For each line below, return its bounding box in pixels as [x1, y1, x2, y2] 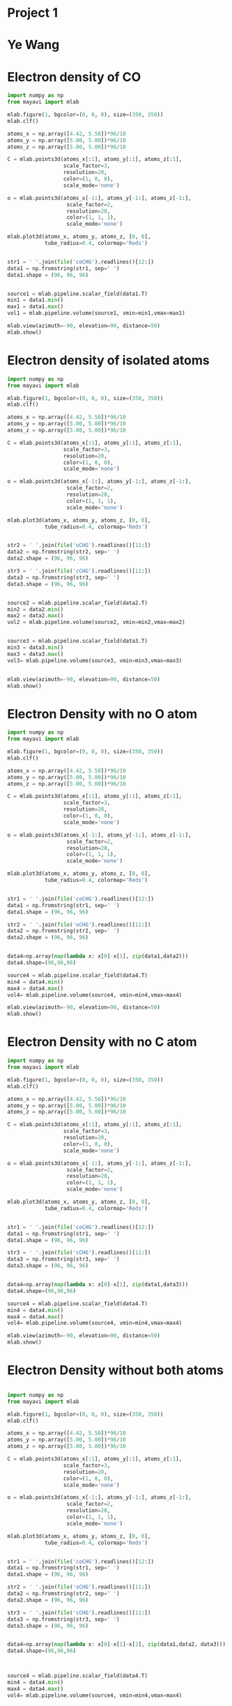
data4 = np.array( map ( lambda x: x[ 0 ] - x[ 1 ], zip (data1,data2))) [7, 953, 189, 960]
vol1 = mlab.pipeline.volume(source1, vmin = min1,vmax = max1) [7, 310, 186, 317]
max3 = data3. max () [7, 651, 64, 657]
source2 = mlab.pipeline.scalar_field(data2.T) [7, 599, 148, 606]
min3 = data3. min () [7, 644, 64, 651]
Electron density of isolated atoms [7, 353, 210, 368]
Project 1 [7, 5, 58, 21]
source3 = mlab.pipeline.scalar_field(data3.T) [7, 638, 148, 645]
